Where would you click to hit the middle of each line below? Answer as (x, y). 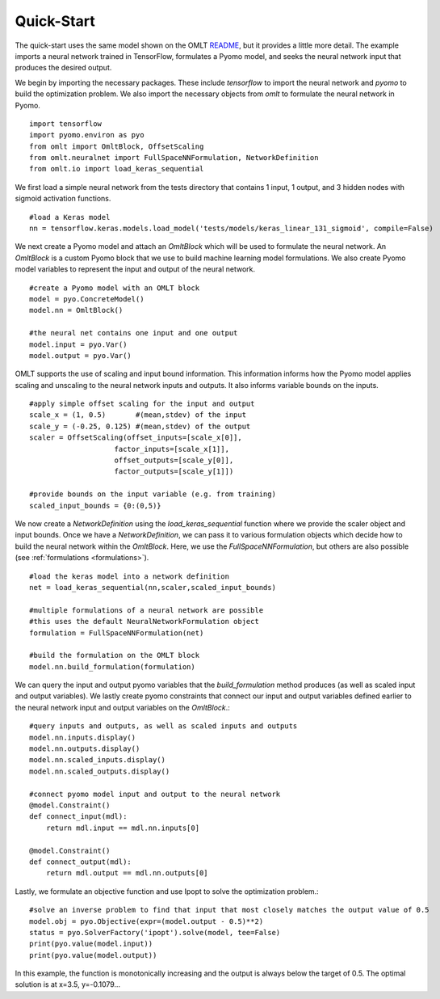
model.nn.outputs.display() (85, 749)
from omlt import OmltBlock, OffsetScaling (117, 146)
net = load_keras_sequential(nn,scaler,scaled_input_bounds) (153, 587)
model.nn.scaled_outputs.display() (100, 771)
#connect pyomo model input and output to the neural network (155, 794)
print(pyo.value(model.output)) (93, 955)
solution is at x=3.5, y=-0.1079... (68, 984)
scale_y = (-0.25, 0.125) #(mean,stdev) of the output (140, 426)
